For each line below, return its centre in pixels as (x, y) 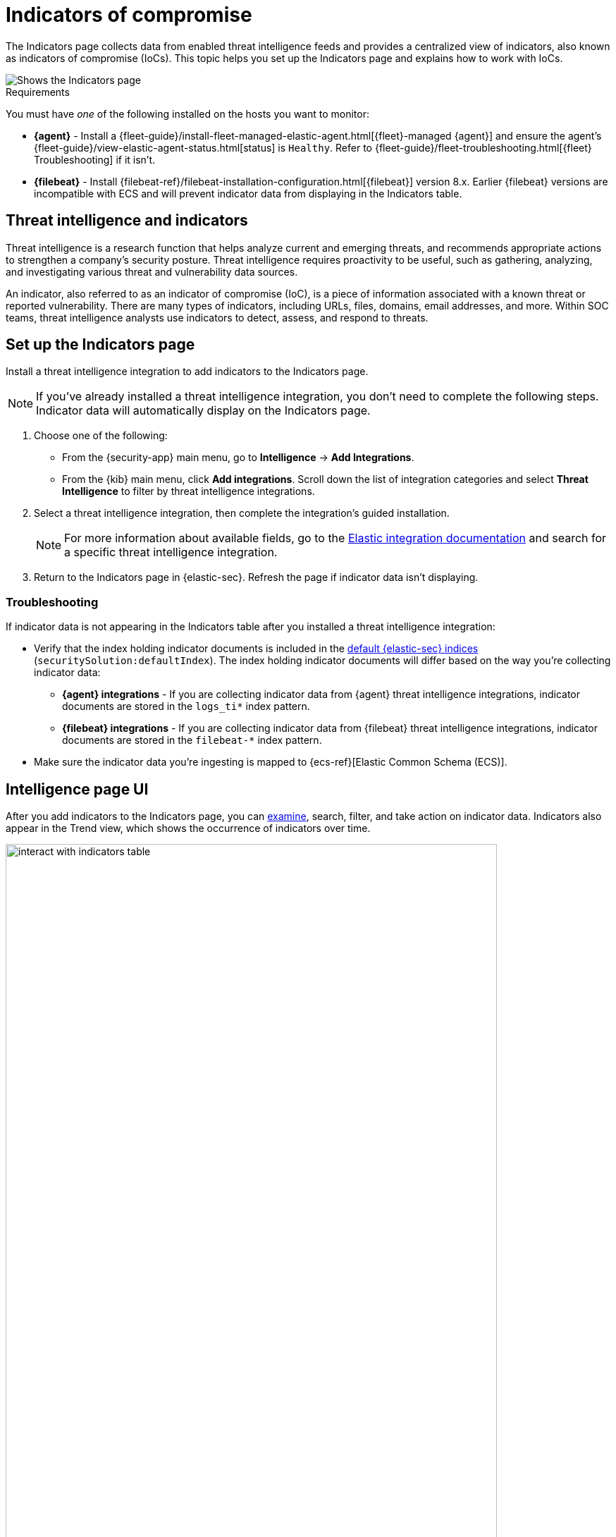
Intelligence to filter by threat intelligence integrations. (189, 491)
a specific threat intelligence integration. (171, 552)
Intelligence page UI (77, 789)
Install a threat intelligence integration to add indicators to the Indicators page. (187, 372)
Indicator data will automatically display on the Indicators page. (203, 411)
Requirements (38, 92)
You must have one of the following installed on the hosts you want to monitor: (187, 114)
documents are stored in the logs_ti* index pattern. (186, 706)
